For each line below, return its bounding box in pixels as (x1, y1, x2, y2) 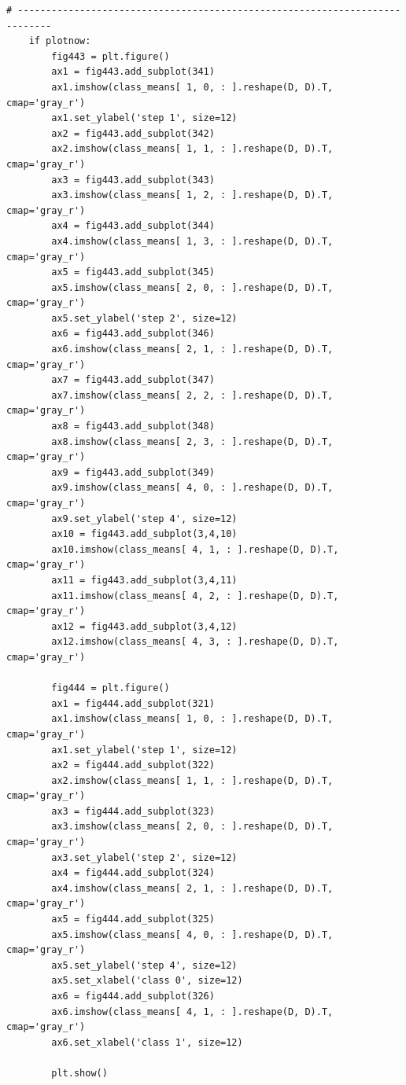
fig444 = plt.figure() (51, 682, 170, 694)
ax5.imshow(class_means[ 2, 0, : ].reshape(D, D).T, (51, 281, 334, 293)
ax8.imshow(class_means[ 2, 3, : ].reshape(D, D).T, (51, 436, 334, 447)
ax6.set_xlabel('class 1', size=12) (51, 1036, 243, 1048)
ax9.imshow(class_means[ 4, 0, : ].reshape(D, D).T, (51, 482, 334, 494)
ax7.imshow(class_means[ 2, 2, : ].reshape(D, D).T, (51, 389, 334, 401)
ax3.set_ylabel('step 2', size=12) (51, 851, 238, 863)
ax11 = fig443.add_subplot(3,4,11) (51, 574, 238, 586)
